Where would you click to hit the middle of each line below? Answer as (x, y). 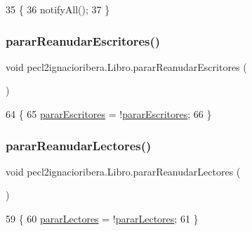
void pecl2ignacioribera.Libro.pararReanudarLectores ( (123, 171)
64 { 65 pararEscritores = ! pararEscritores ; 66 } (109, 114)
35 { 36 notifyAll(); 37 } (58, 9)
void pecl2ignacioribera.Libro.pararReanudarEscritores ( (126, 66)
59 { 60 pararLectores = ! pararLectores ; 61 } (102, 218)
